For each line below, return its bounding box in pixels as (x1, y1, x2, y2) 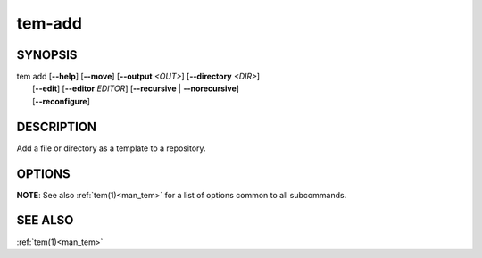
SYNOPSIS (16, 47, 78, 62)
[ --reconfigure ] (32, 96, 91, 106)
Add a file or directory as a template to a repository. (16, 143, 206, 154)
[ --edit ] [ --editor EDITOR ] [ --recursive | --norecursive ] (32, 83, 240, 94)
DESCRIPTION (16, 119, 97, 134)
